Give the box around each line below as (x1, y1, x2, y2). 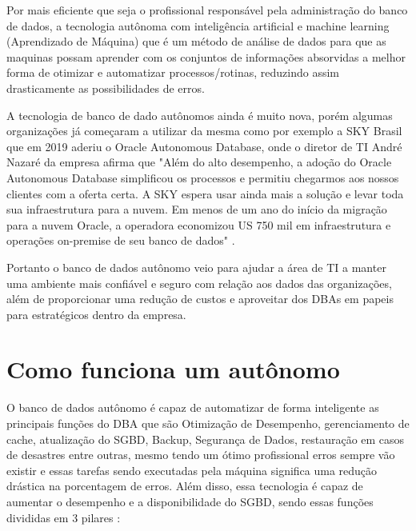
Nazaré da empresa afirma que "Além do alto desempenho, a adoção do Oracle (6, 154, 392, 170)
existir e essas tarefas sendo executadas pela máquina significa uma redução (6, 461, 378, 478)
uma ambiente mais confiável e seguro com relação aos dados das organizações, (6, 274, 392, 291)
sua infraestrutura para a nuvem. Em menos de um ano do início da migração (6, 201, 387, 218)
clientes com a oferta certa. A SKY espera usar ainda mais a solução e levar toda (6, 185, 404, 202)
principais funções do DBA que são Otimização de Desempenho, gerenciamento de (6, 415, 410, 431)
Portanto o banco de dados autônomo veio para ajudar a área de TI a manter (6, 258, 386, 275)
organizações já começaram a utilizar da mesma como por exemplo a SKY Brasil (6, 122, 402, 139)
